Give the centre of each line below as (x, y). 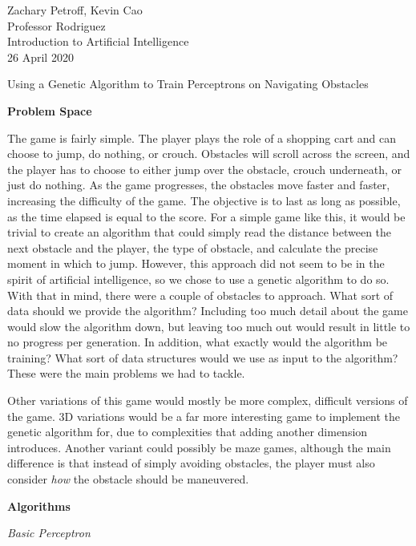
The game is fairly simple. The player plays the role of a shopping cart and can (202, 138)
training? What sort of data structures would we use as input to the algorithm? (203, 357)
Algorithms (39, 506)
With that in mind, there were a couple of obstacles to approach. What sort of (200, 295)
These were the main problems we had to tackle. (126, 373)
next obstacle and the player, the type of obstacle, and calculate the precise (193, 247)
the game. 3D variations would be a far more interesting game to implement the (204, 416)
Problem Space (50, 110)
